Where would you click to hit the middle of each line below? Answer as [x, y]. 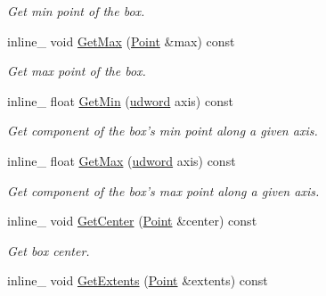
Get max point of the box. [77, 71]
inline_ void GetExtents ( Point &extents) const [138, 280]
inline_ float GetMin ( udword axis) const [120, 100]
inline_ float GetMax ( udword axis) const [122, 160]
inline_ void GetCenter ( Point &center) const [132, 221]
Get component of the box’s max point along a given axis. [163, 190]
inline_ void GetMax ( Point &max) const [121, 41]
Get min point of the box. [76, 11]
